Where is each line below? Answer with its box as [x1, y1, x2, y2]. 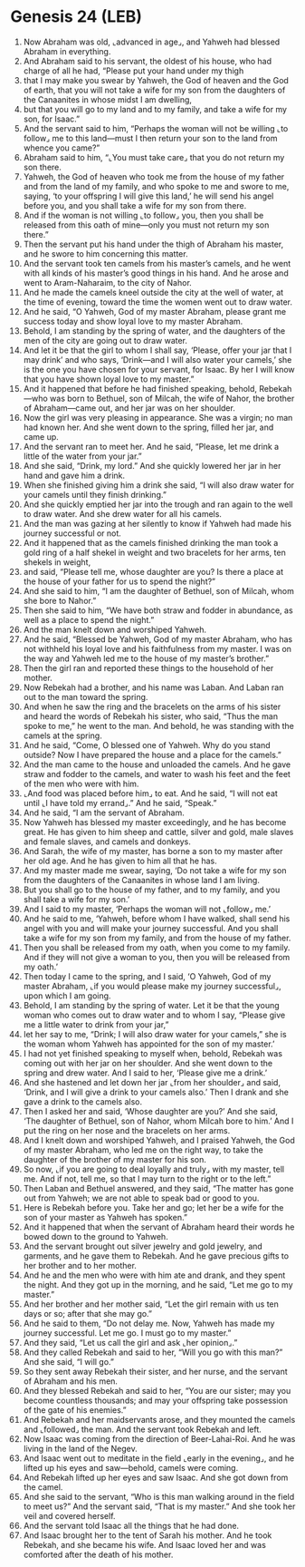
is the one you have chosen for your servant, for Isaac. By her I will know [23, 364, 295, 375]
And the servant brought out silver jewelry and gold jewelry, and [23, 1241, 263, 1251]
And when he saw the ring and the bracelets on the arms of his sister [23, 701, 281, 712]
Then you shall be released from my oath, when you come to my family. [23, 941, 291, 953]
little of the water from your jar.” [23, 451, 143, 462]
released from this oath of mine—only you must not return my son [23, 219, 270, 230]
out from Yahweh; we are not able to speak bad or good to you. [23, 1192, 260, 1203]
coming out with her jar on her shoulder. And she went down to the [23, 1057, 273, 1068]
